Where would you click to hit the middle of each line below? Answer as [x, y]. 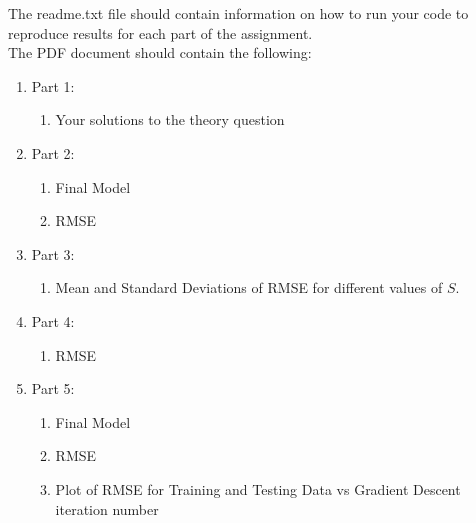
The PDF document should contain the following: [160, 52]
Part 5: [53, 388]
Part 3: [53, 253]
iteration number [107, 508]
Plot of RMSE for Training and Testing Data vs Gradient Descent [258, 488]
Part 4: [53, 320]
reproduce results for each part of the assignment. [160, 32]
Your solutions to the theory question [170, 119]
